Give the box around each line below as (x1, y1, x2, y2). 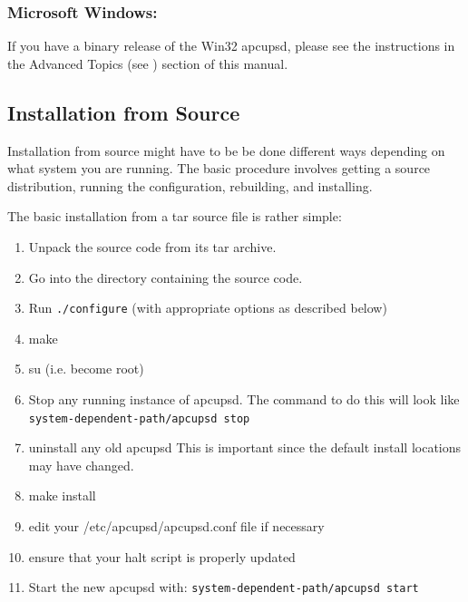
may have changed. (28, 455, 134, 474)
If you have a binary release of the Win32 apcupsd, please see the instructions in (7, 36, 455, 55)
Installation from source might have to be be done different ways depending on (7, 141, 445, 160)
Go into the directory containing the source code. (28, 267, 303, 286)
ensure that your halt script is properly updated (28, 547, 296, 566)
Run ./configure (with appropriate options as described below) (28, 298, 387, 317)
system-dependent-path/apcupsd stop (28, 412, 250, 425)
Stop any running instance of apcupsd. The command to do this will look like (28, 390, 460, 409)
